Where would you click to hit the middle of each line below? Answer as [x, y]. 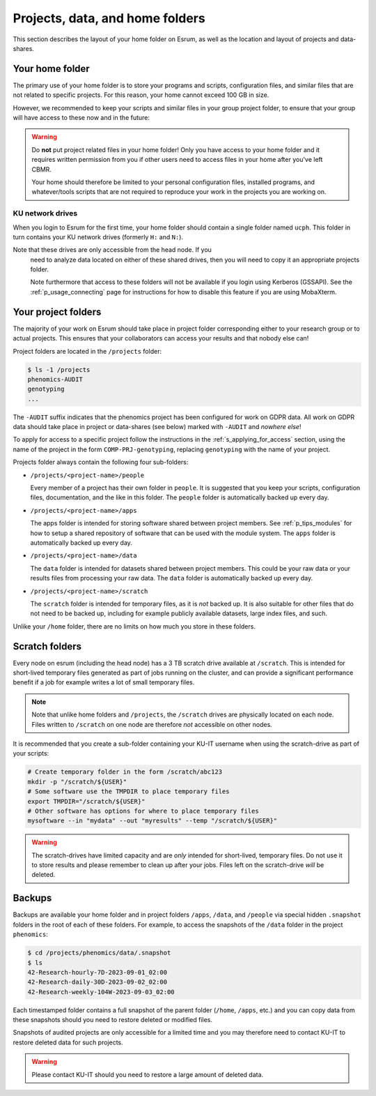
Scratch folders [47, 646]
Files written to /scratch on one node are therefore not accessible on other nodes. [152, 724]
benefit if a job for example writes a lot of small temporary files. [104, 682]
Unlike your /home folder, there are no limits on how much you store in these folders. [134, 626]
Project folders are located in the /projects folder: [87, 351]
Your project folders [57, 311]
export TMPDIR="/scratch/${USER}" [86, 801]
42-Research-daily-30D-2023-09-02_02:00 [97, 982]
